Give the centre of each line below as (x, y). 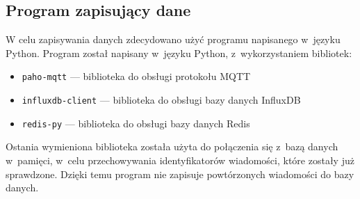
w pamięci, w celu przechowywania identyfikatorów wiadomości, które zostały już (180, 160)
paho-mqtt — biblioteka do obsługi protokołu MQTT (136, 76)
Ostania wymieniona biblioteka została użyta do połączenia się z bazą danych (172, 146)
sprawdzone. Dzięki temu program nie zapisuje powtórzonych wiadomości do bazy (180, 174)
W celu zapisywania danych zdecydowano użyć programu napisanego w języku (173, 39)
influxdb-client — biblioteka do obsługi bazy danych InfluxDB (161, 100)
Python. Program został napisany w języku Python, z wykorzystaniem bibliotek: (179, 53)
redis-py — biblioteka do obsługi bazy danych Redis (136, 123)
